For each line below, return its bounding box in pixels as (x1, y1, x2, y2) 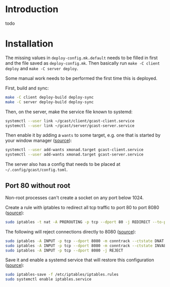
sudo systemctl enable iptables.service (5, 277, 92, 282)
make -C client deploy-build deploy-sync (5, 94, 94, 100)
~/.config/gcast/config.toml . (5, 167, 68, 173)
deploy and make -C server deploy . (5, 65, 78, 71)
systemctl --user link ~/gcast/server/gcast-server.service (5, 123, 135, 128)
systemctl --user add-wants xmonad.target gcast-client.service (5, 148, 144, 153)
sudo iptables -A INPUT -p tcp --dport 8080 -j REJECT (5, 248, 123, 253)
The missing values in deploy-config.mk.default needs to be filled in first (5, 55, 158, 61)
